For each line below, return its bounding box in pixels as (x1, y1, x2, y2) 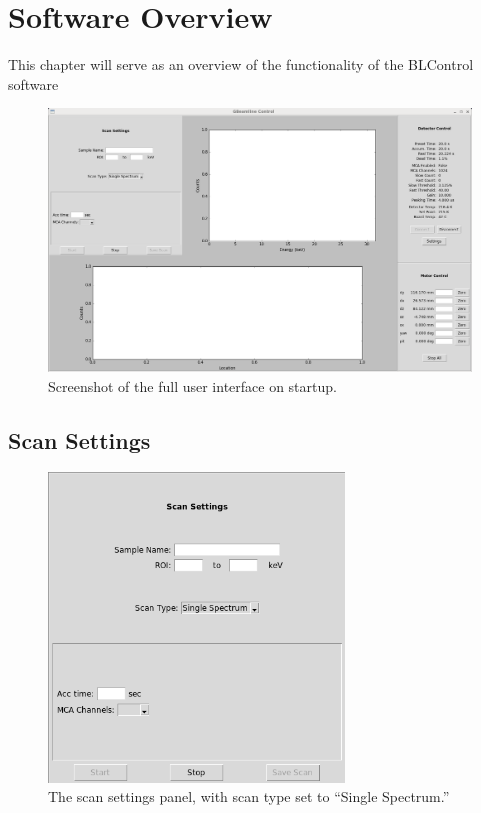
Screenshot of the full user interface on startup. (48, 375, 337, 396)
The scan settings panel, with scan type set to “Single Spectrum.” (48, 786, 450, 807)
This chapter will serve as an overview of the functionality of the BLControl (8, 54, 474, 75)
